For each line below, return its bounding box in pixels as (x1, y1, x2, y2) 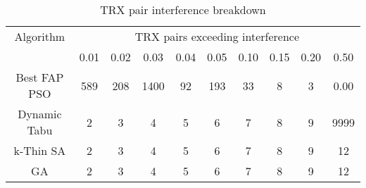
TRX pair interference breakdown (100, 1, 266, 18)
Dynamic (18, 106, 62, 122)
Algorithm (14, 28, 65, 44)
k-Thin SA (13, 142, 66, 158)
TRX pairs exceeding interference (134, 28, 300, 44)
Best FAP (15, 69, 64, 85)
